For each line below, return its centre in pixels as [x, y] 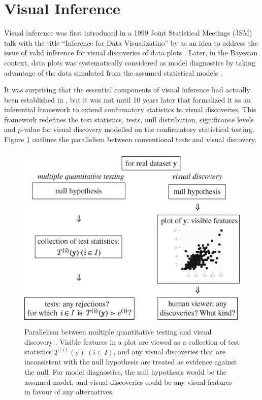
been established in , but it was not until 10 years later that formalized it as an [127, 99]
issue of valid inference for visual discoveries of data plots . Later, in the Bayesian [131, 53]
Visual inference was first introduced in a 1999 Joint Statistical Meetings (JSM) [128, 33]
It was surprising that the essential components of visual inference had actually [127, 90]
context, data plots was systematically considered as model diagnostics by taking [130, 62]
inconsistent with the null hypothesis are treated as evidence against [131, 362]
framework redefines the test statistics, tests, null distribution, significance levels [129, 119]
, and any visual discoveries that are [170, 352]
